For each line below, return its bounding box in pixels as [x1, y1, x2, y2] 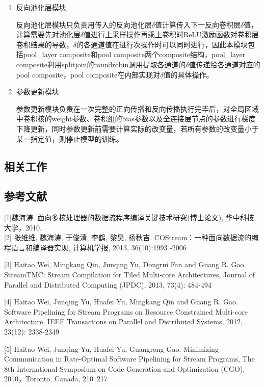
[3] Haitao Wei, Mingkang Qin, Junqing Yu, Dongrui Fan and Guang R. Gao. [4, 259, 246, 270]
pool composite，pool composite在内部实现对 [16, 69, 161, 80]
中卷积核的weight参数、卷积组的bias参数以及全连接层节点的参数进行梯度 [16, 113, 256, 124]
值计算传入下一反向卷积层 [155, 19, 241, 30]
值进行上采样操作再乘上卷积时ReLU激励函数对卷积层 [84, 29, 259, 40]
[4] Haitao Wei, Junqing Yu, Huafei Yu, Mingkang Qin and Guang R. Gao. [4, 296, 238, 307]
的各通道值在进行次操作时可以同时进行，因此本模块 [76, 39, 248, 49]
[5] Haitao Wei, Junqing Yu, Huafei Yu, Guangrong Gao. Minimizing [4, 343, 219, 354]
